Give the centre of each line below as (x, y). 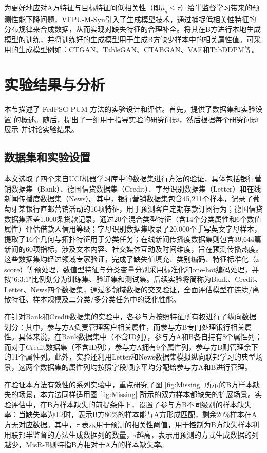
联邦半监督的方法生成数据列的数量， (72, 434)
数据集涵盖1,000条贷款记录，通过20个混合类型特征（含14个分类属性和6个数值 (133, 219)
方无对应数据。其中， (40, 424)
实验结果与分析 (55, 84)
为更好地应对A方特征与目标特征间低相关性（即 (82, 7)
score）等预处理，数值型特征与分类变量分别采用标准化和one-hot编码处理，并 (132, 269)
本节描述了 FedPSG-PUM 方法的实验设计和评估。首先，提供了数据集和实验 (130, 109)
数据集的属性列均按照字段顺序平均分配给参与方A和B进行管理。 (146, 366)
